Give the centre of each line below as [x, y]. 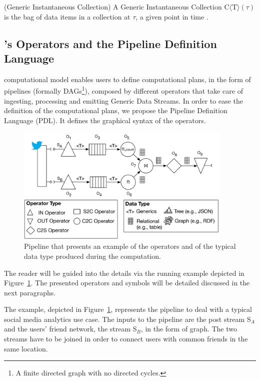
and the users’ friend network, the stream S [70, 329]
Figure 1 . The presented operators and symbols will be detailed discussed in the [127, 283]
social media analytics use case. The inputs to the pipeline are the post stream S [127, 319]
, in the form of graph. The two [189, 329]
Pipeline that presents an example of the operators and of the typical [130, 246]
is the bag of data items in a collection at [67, 16]
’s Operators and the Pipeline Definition [110, 43]
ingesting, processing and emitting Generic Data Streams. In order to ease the [124, 100]
